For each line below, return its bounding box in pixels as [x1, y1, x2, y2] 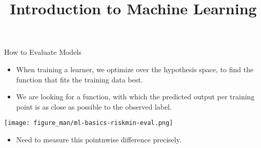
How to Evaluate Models [4, 47, 82, 57]
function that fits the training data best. [16, 74, 143, 84]
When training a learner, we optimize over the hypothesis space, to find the [16, 64, 254, 74]
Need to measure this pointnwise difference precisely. [16, 134, 182, 144]
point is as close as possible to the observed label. [16, 101, 172, 112]
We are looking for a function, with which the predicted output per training [16, 91, 255, 102]
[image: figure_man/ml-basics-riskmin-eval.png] [4, 119, 173, 127]
